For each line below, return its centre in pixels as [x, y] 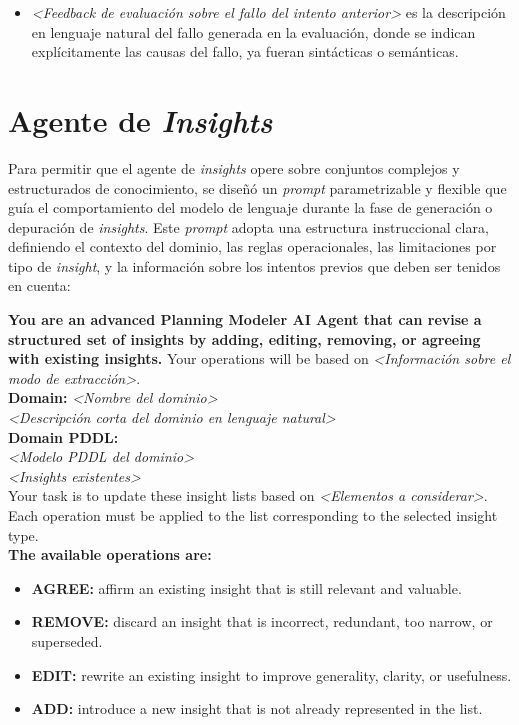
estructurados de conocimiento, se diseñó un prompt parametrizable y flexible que [257, 187]
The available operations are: [110, 554]
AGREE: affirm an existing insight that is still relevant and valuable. [246, 587]
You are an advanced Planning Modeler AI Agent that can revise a [245, 319]
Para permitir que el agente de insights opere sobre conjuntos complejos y [234, 167]
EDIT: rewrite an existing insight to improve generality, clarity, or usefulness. [271, 674]
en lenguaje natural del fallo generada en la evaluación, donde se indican [253, 31]
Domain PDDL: [63, 436]
